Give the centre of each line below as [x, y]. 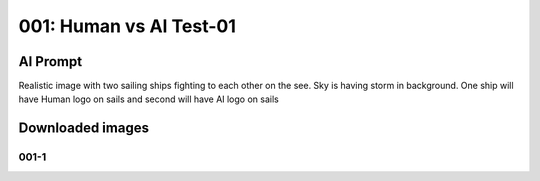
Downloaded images [84, 128]
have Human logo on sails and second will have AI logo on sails [148, 99]
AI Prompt [50, 61]
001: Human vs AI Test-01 [127, 26]
